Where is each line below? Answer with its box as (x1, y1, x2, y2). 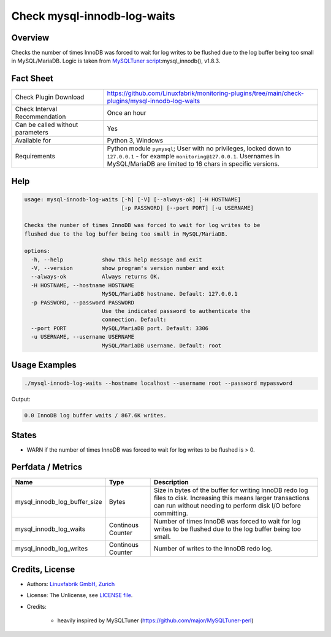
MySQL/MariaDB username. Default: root (101, 342, 222, 349)
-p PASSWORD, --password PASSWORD (31, 299, 135, 306)
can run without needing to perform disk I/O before (153, 501, 302, 509)
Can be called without (15, 120, 78, 129)
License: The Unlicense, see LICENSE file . (26, 592, 133, 599)
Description (153, 477, 189, 486)
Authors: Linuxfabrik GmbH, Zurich (26, 581, 115, 588)
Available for (15, 136, 51, 145)
